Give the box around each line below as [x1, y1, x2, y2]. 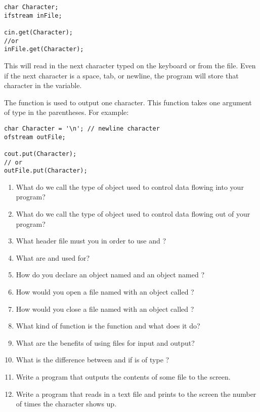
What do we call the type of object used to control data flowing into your [16, 181, 244, 192]
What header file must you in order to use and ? [16, 235, 166, 246]
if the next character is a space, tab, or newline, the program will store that [4, 70, 239, 80]
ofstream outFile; [4, 133, 66, 141]
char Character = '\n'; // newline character [4, 125, 160, 132]
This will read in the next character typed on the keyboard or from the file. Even [4, 60, 256, 70]
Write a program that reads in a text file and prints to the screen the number [16, 388, 256, 399]
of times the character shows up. [16, 398, 117, 409]
